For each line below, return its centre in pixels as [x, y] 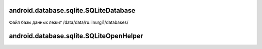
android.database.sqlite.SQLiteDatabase [72, 10]
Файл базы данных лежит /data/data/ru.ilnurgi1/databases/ [69, 22]
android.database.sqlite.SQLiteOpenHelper [76, 36]
